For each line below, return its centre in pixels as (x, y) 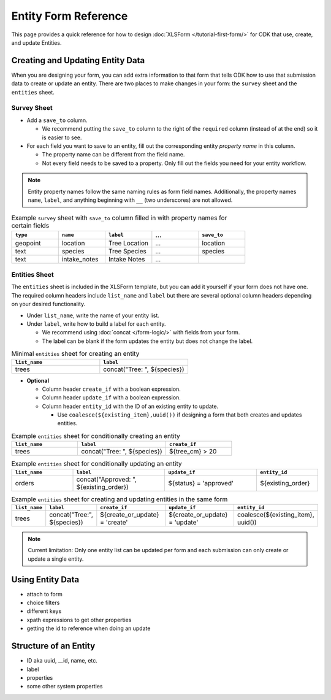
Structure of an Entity (53, 646)
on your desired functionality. (48, 304)
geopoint (28, 243)
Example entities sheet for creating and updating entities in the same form (120, 499)
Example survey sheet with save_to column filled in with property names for (119, 218)
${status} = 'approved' (201, 483)
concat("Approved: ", (107, 479)
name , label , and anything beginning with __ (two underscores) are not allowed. (130, 200)
